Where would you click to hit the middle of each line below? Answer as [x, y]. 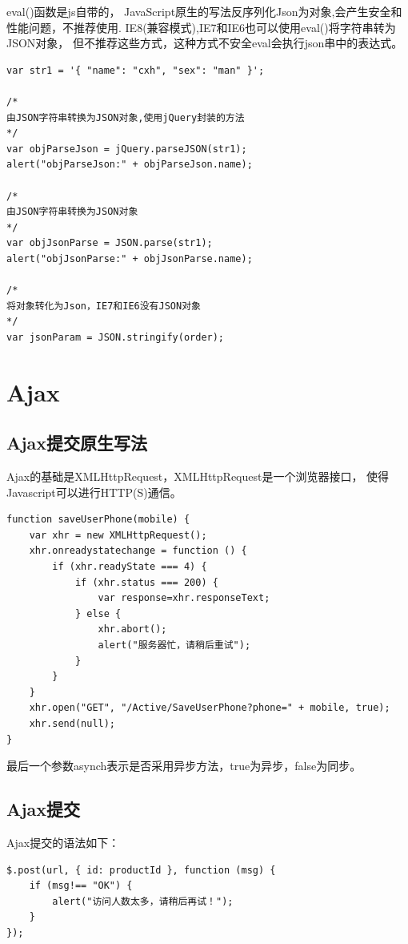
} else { [98, 613]
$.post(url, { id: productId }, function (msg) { [141, 870]
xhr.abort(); [132, 629]
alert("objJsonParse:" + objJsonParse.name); [130, 258]
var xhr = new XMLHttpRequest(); [118, 535]
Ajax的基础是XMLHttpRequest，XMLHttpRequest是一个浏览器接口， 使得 [198, 476]
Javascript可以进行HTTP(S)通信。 [94, 492]
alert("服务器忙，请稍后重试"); [174, 645]
